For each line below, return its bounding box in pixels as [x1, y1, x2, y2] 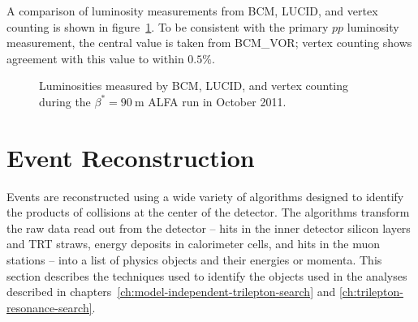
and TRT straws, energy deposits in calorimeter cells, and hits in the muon [6, 235, 381, 252]
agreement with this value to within [6, 49, 184, 67]
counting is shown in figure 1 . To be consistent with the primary [6, 18, 329, 35]
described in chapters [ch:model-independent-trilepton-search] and [6, 283, 336, 300]
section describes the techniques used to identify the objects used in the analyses [6, 267, 407, 284]
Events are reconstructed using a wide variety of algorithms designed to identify [6, 187, 404, 204]
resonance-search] [6, 298, 93, 316]
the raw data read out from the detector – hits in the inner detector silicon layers [6, 219, 411, 236]
